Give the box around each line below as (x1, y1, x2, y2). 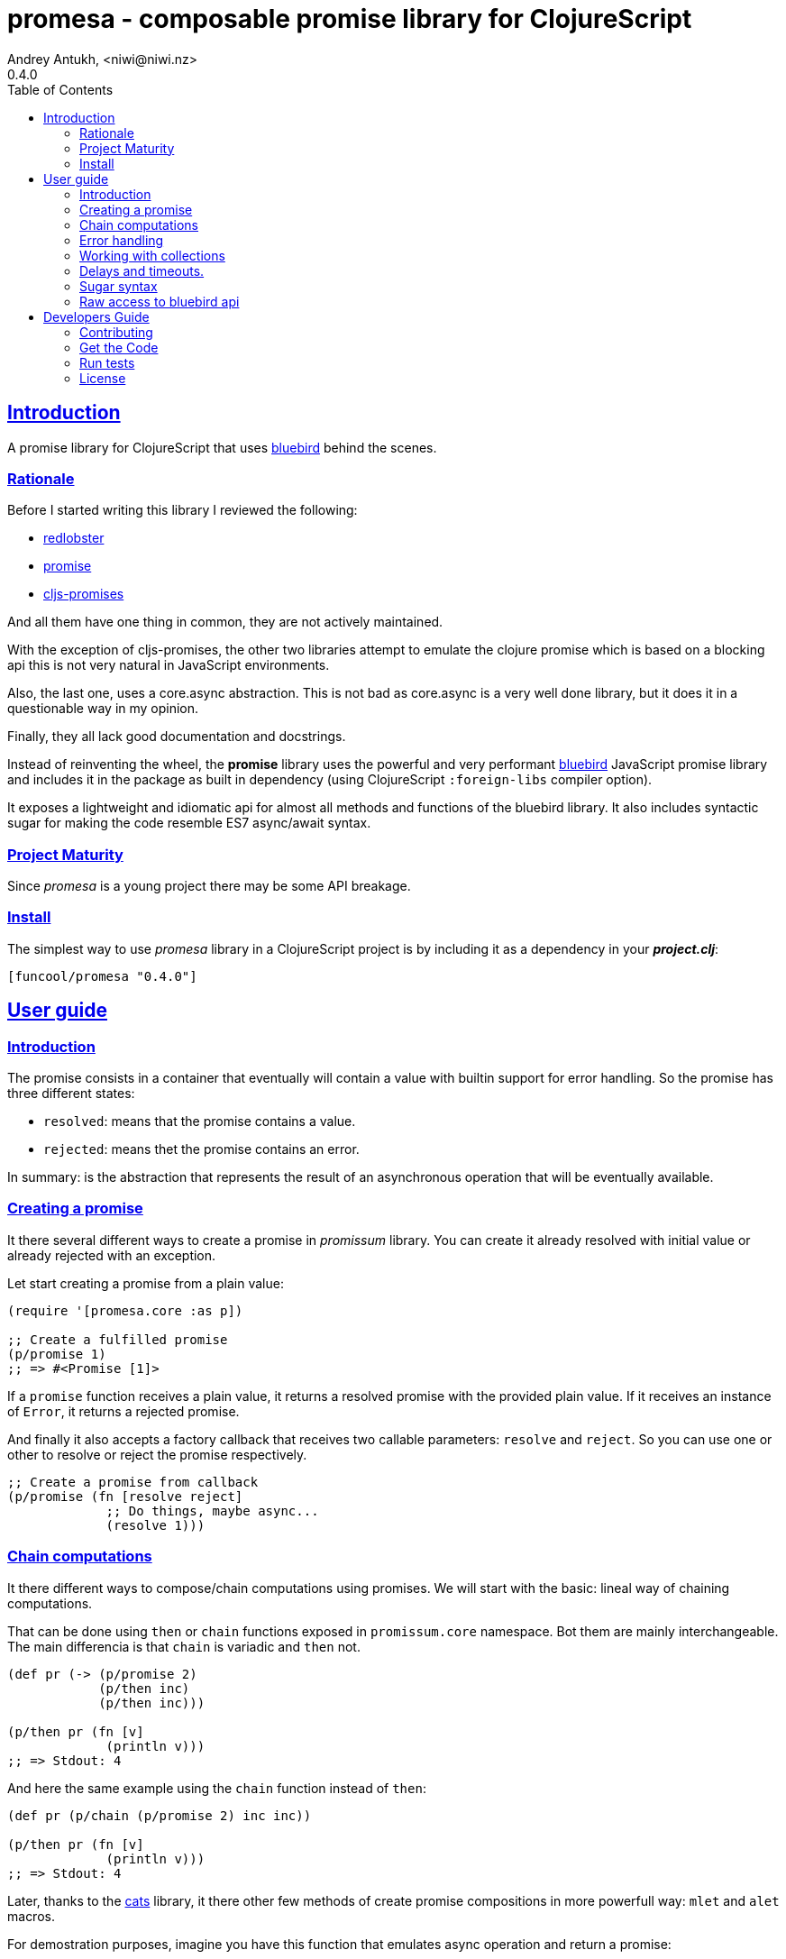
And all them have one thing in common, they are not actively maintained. (7, 614, 443, 630)
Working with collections (79, 247, 225, 263)
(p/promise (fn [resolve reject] (7, 1488, 243, 1504)
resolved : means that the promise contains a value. (43, 1113, 356, 1130)
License (79, 370, 126, 386)
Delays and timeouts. (79, 262, 205, 279)
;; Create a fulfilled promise (7, 1332, 228, 1347)
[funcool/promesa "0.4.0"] (7, 968, 197, 984)
